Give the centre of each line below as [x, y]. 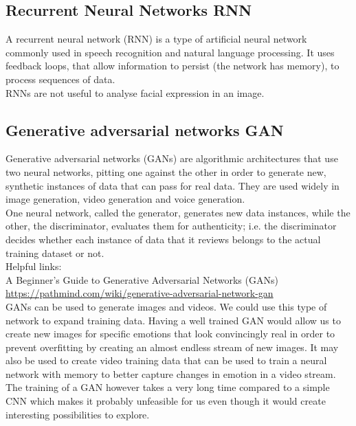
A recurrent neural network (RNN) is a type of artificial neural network [156, 39]
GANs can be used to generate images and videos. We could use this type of [166, 306]
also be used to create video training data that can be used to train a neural [166, 360]
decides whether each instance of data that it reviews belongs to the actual [163, 239]
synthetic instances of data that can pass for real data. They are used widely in [173, 185]
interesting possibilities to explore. [78, 414]
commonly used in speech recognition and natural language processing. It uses [170, 52]
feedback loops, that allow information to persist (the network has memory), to [173, 66]
